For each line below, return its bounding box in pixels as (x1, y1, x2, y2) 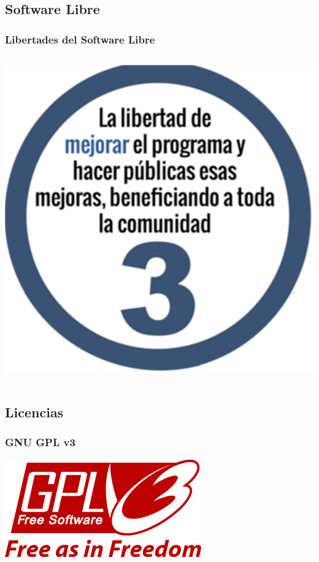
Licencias (5, 402, 64, 421)
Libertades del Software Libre (5, 31, 155, 47)
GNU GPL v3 (5, 435, 75, 450)
